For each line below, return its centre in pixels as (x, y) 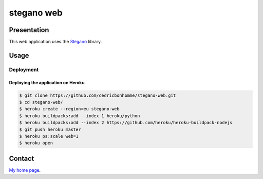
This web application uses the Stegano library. (56, 42)
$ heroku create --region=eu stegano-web (69, 109)
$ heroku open (36, 143)
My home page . (25, 170)
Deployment (24, 70)
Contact (21, 158)
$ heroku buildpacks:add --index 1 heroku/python (80, 116)
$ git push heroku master (50, 129)
